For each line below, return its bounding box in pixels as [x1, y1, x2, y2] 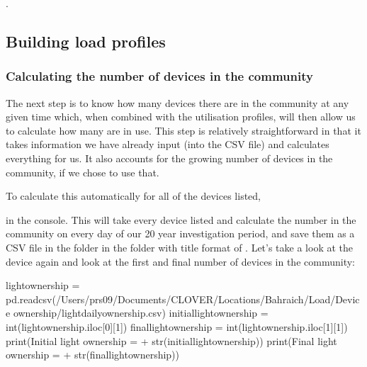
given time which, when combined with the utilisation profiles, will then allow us [6, 109, 356, 124]
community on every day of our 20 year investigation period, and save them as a [6, 226, 355, 241]
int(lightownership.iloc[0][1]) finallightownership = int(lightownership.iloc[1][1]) [6, 319, 348, 334]
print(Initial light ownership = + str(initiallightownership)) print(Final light [6, 333, 337, 348]
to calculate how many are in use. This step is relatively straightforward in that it [6, 123, 361, 137]
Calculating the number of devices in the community [6, 67, 313, 85]
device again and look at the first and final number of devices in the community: [6, 254, 355, 269]
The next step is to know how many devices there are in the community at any [6, 95, 349, 110]
